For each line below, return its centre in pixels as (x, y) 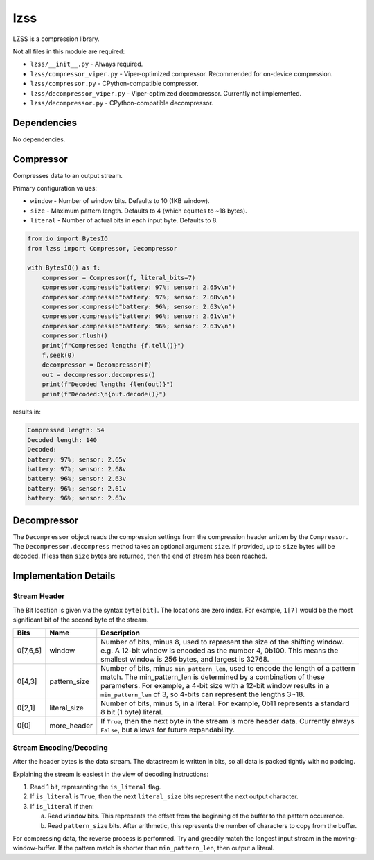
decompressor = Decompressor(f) (97, 365)
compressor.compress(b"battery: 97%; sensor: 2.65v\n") (139, 287)
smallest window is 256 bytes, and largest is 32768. (185, 660)
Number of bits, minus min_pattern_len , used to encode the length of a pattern (228, 669)
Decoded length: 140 (62, 440)
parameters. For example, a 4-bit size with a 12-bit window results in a (215, 686)
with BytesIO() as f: (64, 268)
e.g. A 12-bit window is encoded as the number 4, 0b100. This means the (220, 651)
